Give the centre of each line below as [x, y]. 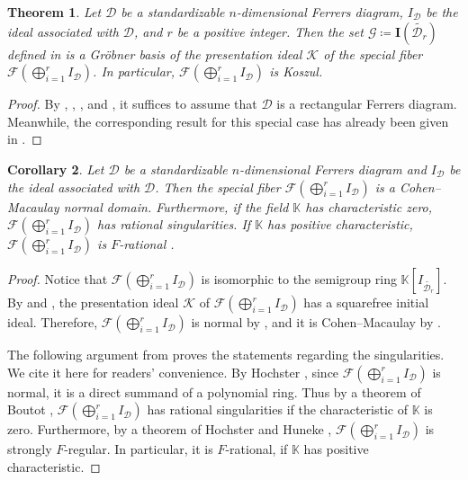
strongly [30, 449]
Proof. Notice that [58, 279]
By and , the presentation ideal [93, 302]
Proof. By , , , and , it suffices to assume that [132, 104]
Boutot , [31, 409]
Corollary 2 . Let [56, 169]
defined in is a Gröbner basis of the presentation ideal [155, 53]
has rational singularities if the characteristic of [277, 409]
